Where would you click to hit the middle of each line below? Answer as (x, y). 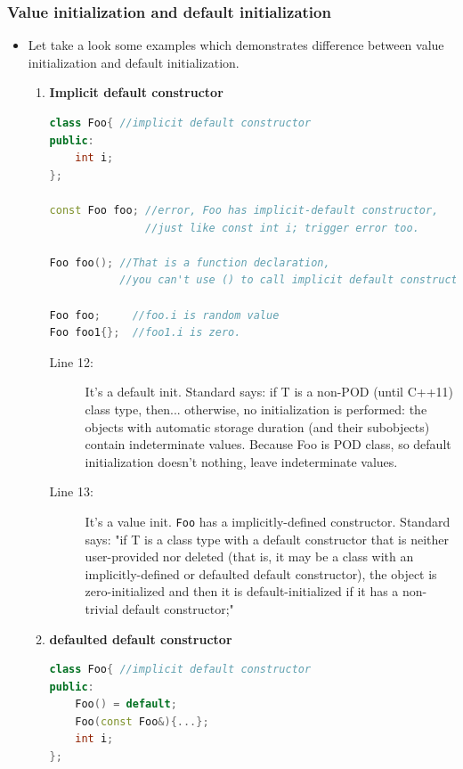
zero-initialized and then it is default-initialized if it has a (242, 591)
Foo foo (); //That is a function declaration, (190, 262)
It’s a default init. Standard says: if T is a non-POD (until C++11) (269, 392)
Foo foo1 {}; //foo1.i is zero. (145, 333)
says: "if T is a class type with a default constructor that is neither (267, 539)
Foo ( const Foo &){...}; (142, 721)
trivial (102, 608)
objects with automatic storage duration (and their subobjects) (257, 426)
